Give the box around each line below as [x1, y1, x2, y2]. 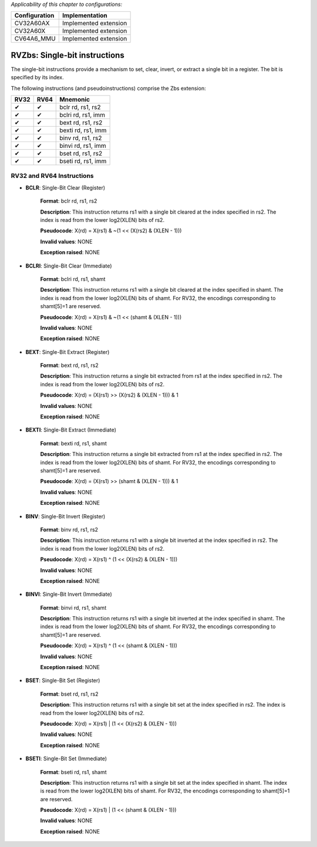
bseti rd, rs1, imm [59, 157, 107, 166]
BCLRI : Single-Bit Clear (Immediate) [25, 262, 112, 269]
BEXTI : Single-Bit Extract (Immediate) [25, 426, 117, 434]
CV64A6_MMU [14, 35, 56, 43]
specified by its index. [11, 74, 64, 81]
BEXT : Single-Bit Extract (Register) [25, 348, 110, 355]
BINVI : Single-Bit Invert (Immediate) [25, 590, 113, 598]
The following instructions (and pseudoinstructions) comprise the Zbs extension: [11, 85, 206, 92]
